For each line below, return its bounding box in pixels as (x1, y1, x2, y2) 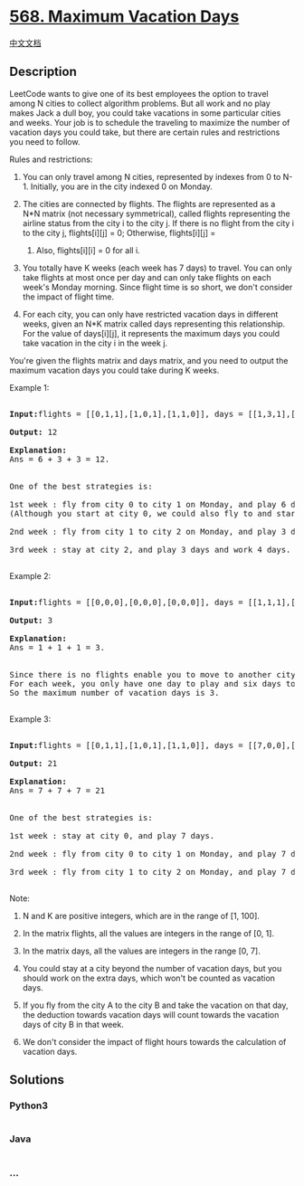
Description (9, 64, 77, 80)
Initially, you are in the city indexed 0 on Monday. (30, 181, 213, 192)
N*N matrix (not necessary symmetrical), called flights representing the (22, 208, 291, 219)
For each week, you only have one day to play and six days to (9, 678, 296, 688)
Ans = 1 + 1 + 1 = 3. (9, 642, 106, 652)
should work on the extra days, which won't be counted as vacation (22, 973, 276, 983)
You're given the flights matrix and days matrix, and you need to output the (9, 355, 289, 365)
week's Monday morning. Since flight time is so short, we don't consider (22, 281, 293, 292)
